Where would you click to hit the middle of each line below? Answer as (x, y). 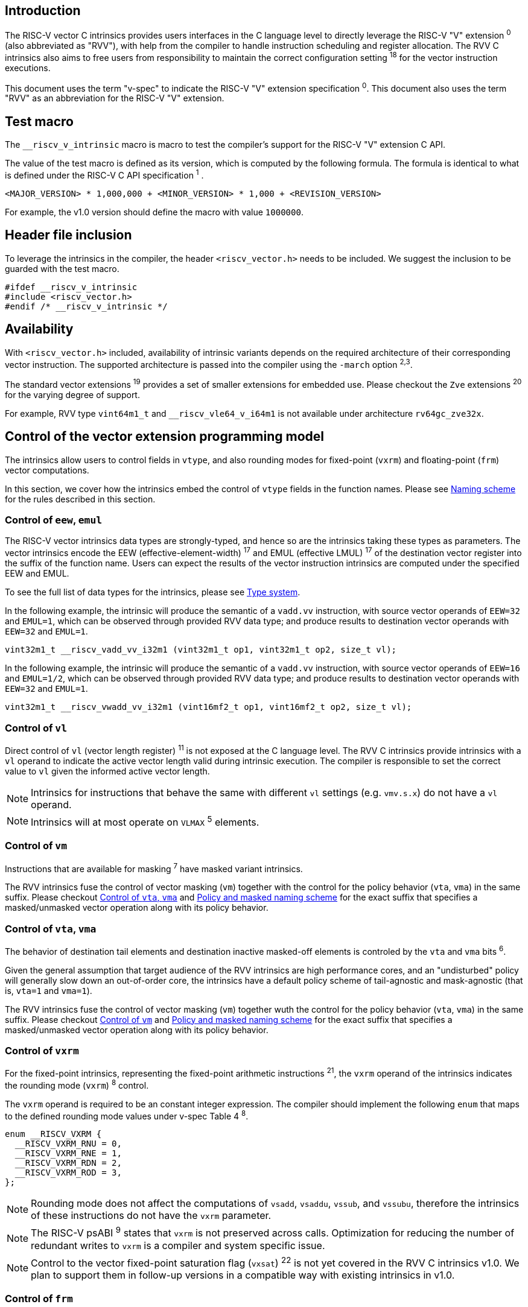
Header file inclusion (68, 235)
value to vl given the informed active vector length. (107, 771)
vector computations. (47, 470)
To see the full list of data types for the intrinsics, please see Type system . (153, 592)
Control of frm (39, 1299)
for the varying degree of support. (72, 394)
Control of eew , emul (54, 520)
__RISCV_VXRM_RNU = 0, (68, 1144)
